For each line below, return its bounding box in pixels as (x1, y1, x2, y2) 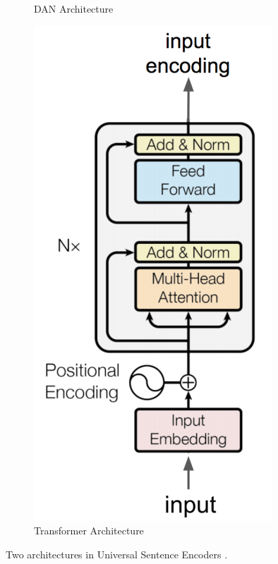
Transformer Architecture (34, 523, 144, 538)
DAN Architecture (34, 1, 114, 16)
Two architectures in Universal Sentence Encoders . (6, 546, 228, 561)
